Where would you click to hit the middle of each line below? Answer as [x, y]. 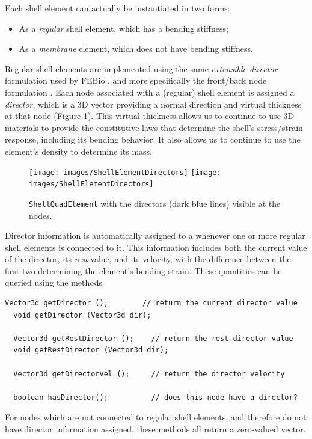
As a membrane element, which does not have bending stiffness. [136, 48]
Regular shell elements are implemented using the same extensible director [141, 68]
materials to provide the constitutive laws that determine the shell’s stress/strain [154, 127]
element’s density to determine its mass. [79, 151]
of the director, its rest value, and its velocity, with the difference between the [148, 259]
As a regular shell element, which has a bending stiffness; [124, 28]
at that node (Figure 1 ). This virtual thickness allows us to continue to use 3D [150, 116]
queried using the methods [54, 282]
